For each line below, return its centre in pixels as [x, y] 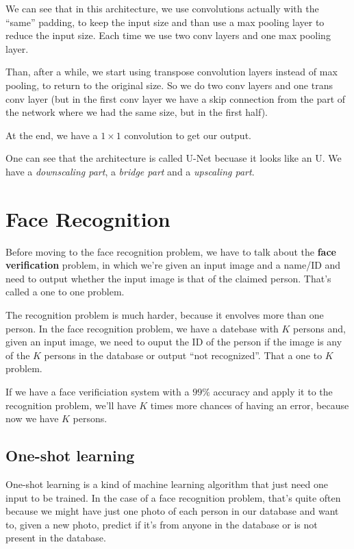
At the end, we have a [52, 135]
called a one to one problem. [65, 292]
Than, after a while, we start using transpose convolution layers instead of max [172, 72]
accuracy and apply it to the [273, 391]
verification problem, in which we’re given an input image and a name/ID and [173, 265]
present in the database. [56, 538]
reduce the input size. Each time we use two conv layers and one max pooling [168, 35]
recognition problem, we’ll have [71, 405]
